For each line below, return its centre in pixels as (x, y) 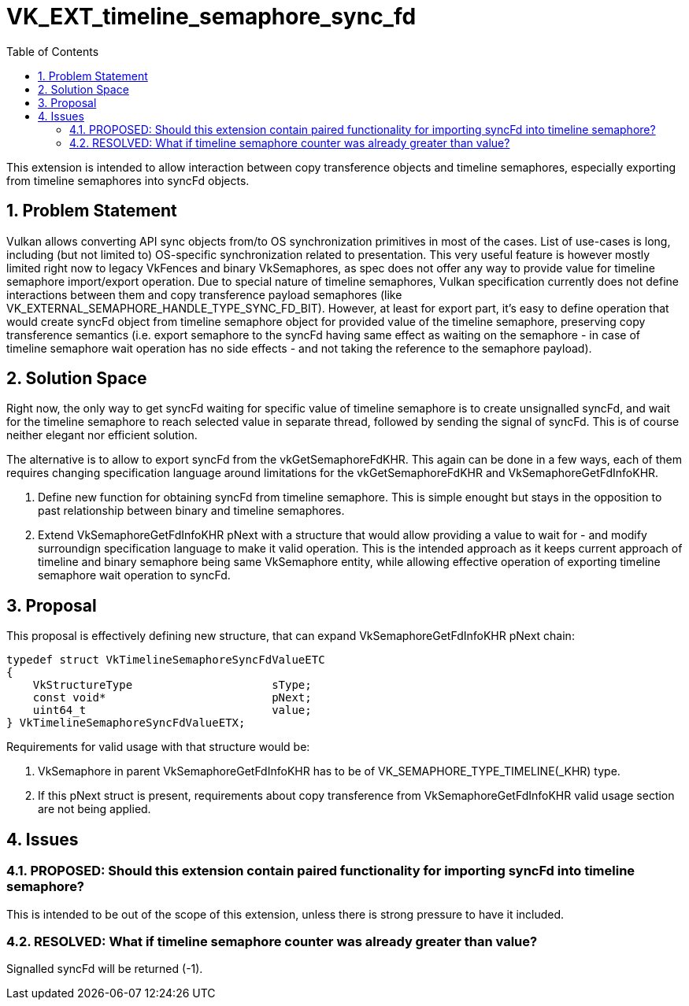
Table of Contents (53, 51)
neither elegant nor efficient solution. (102, 435)
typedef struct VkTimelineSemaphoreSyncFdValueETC (166, 660)
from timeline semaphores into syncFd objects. (128, 180)
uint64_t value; (172, 710)
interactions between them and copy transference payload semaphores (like (204, 294)
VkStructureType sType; (172, 685)
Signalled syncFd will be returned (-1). (105, 969)
